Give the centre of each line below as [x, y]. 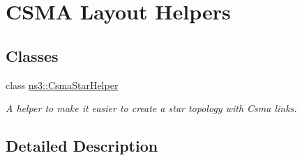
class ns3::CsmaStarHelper [62, 85]
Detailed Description [82, 146]
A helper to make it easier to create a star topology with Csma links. [151, 108]
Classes [32, 55]
